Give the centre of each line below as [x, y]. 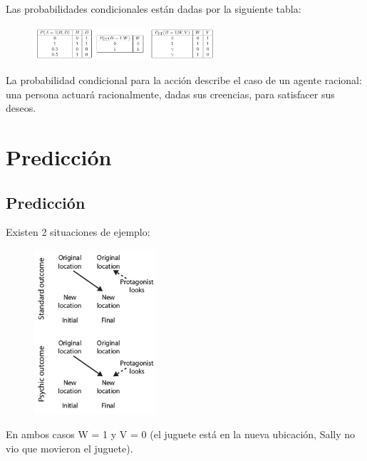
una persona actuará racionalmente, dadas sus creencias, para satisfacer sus [170, 94]
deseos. [21, 108]
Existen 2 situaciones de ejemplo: [78, 232]
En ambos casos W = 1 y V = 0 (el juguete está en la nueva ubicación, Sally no [181, 434]
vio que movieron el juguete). [69, 448]
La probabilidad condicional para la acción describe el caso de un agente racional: [184, 79]
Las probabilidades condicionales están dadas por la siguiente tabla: [154, 9]
